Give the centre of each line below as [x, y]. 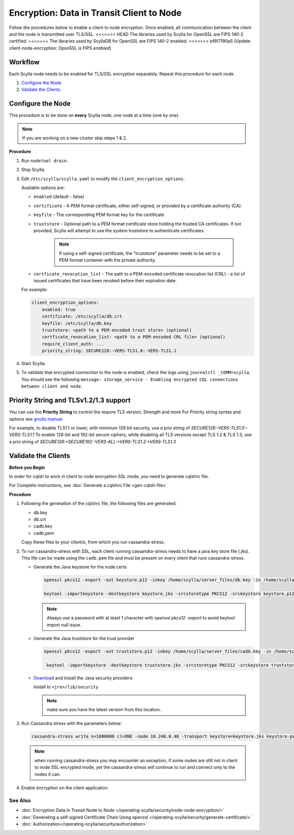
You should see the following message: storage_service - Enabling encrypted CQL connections [130, 379]
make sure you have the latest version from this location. [104, 710]
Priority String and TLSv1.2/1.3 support [70, 400]
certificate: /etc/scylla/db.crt [82, 316]
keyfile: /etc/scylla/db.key [77, 323]
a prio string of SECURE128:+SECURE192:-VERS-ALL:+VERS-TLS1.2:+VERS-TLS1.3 [93, 441]
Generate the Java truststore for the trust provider [84, 639]
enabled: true [59, 310]
